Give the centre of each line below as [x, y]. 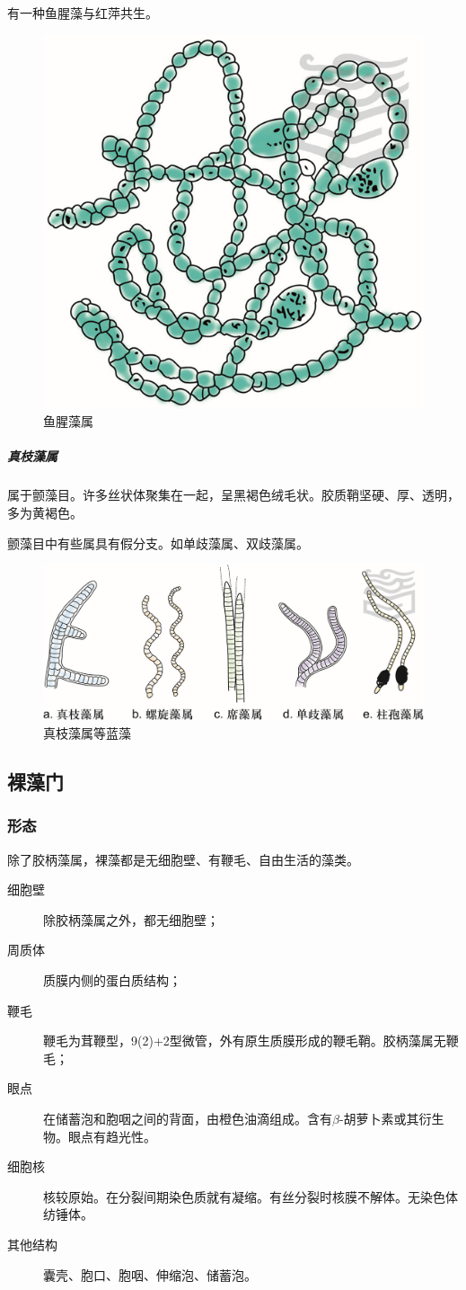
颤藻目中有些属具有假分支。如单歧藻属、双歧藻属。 [158, 543]
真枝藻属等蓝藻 [87, 733]
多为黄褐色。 [45, 513]
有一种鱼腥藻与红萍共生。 [83, 13]
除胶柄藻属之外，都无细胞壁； [131, 919]
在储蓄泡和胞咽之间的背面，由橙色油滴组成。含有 [188, 1118]
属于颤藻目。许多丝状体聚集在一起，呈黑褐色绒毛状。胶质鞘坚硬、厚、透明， [233, 495]
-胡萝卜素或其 [379, 1118]
